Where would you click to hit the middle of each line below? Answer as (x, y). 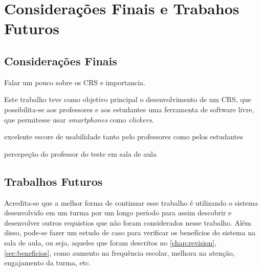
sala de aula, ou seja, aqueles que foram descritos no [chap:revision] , (111, 242)
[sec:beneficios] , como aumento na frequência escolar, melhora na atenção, (119, 252)
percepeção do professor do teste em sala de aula (80, 153)
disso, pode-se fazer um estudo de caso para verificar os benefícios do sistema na (130, 232)
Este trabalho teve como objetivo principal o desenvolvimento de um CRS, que (128, 99)
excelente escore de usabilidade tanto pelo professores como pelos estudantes (124, 137)
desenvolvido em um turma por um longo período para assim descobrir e (118, 213)
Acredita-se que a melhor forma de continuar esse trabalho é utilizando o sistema (131, 202)
